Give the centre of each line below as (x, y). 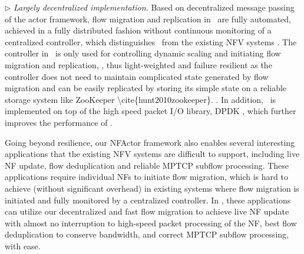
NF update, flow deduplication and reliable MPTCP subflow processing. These (147, 165)
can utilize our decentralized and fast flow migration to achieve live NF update (147, 211)
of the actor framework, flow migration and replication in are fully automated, (148, 19)
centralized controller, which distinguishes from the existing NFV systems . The (151, 41)
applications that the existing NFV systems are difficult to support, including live (152, 154)
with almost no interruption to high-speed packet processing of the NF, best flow (151, 223)
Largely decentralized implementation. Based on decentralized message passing (154, 7)
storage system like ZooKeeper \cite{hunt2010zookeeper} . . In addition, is (141, 99)
